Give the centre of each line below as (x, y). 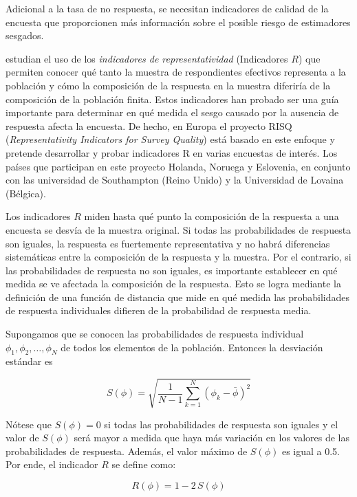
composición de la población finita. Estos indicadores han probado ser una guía (172, 99)
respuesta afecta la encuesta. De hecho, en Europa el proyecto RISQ (149, 125)
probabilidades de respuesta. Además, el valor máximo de (127, 451)
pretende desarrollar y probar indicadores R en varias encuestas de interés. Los (172, 152)
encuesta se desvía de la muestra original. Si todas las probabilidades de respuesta (178, 229)
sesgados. (25, 35)
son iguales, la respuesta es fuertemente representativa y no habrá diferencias (168, 243)
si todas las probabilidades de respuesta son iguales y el (221, 424)
